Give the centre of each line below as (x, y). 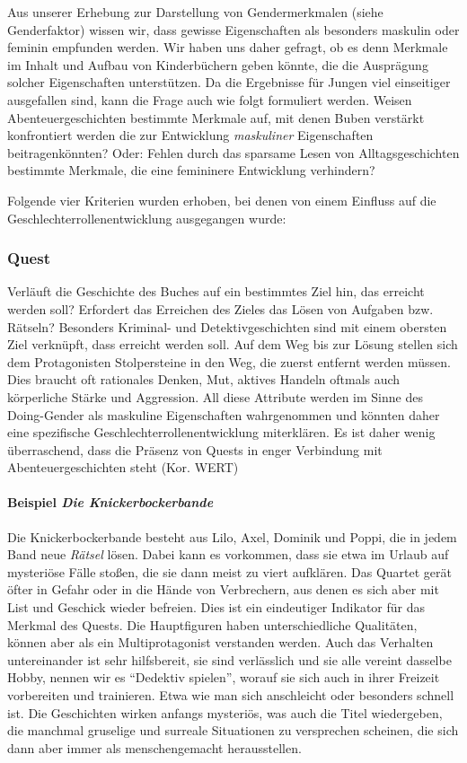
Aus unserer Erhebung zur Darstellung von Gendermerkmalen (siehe (195, 12)
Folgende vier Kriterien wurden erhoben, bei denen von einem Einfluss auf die (222, 200)
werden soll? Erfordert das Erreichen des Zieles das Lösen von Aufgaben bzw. (220, 308)
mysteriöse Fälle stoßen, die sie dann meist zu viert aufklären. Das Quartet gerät (229, 571)
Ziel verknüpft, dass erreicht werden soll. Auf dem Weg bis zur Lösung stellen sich (233, 344)
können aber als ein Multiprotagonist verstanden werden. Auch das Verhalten (220, 642)
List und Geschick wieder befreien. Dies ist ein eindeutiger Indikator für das (216, 607)
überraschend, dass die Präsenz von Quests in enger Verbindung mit (195, 449)
